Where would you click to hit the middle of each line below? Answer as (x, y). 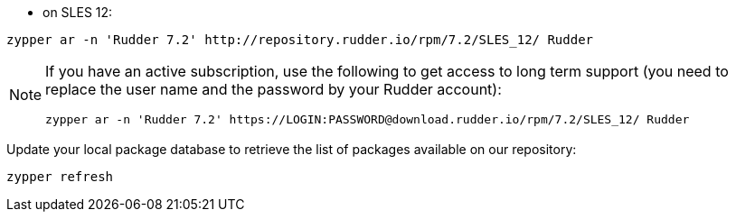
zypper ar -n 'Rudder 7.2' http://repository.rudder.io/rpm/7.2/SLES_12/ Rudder (300, 40)
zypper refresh (60, 177)
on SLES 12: (78, 12)
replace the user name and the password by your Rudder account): (274, 89)
